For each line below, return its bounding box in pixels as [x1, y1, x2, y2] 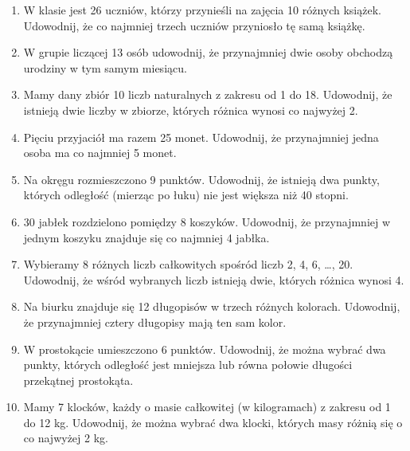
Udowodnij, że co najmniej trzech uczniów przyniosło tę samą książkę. [23, 17, 365, 33]
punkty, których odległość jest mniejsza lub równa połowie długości [23, 356, 353, 373]
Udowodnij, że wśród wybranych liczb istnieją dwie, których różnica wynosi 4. [23, 271, 404, 288]
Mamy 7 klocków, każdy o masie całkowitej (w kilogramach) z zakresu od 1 [23, 398, 391, 415]
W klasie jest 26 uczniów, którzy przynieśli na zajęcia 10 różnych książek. [23, 2, 381, 18]
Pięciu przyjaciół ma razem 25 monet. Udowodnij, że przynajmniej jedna [23, 128, 379, 145]
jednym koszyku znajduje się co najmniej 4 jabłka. [23, 229, 270, 245]
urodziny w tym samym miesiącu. [23, 59, 187, 76]
